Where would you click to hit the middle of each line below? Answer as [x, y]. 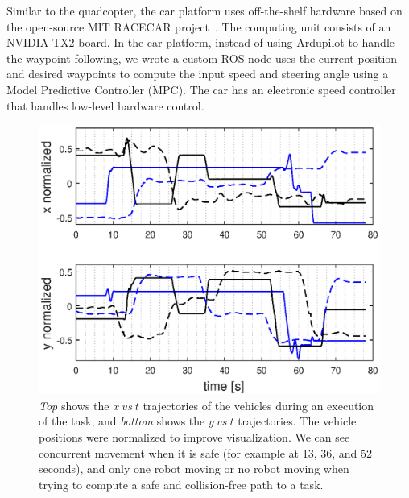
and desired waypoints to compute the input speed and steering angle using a [198, 74]
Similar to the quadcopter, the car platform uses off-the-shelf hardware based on [204, 10]
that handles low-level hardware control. [105, 105]
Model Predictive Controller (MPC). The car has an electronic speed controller [201, 89]
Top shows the [74, 405]
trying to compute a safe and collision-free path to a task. [181, 484]
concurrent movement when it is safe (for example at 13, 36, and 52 [206, 452]
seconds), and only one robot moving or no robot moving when [194, 469]
